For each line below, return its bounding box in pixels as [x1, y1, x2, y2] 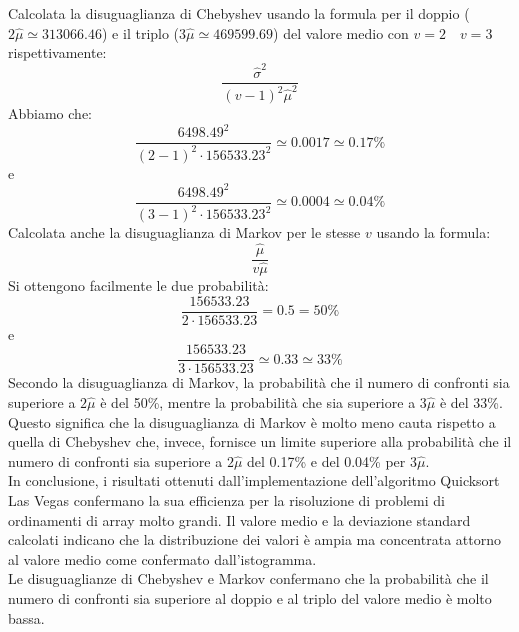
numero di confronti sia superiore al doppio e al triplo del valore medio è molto [8, 587, 492, 608]
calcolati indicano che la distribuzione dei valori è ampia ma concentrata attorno [8, 529, 501, 550]
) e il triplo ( [102, 22, 180, 43]
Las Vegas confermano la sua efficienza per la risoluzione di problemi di [8, 489, 445, 510]
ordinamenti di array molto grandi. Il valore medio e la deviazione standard [8, 509, 471, 530]
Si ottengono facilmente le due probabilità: [8, 275, 269, 296]
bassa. [8, 607, 45, 628]
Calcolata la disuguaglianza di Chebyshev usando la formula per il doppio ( [8, 3, 470, 23]
